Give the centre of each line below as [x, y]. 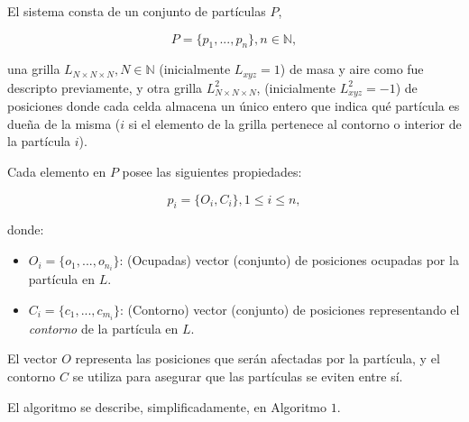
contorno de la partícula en [103, 328]
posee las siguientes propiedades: [212, 172]
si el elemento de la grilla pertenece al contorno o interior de [295, 123]
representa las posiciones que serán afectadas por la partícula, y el [257, 358]
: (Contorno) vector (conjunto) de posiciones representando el [290, 309]
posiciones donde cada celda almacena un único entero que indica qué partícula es [234, 106]
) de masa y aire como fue [352, 69]
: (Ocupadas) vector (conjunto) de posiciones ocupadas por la [289, 260]
